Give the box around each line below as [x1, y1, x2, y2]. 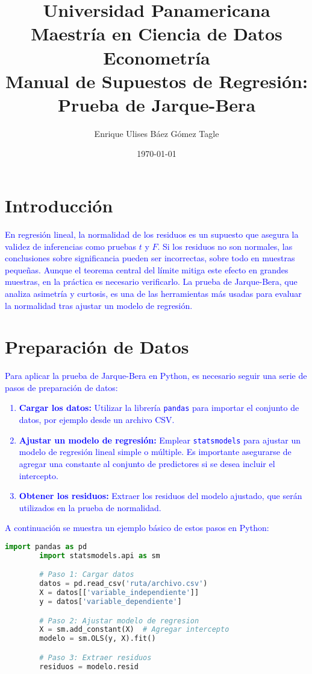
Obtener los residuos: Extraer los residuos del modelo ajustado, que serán [19, 489, 302, 502]
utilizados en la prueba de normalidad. [19, 501, 161, 513]
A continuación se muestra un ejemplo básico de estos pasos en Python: [5, 521, 269, 534]
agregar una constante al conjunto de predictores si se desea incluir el [19, 457, 275, 469]
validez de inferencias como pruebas [5, 240, 136, 252]
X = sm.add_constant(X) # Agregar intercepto [39, 625, 229, 634]
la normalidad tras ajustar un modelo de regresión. [5, 299, 193, 311]
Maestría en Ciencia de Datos [31, 21, 282, 46]
